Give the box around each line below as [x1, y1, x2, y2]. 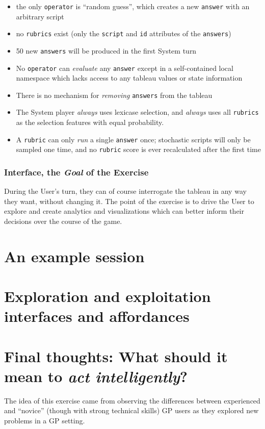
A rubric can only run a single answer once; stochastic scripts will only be [16, 134, 251, 144]
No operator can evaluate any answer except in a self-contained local [16, 62, 233, 73]
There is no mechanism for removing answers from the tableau [16, 89, 213, 100]
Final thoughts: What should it [4, 345, 228, 366]
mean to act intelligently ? [4, 365, 188, 387]
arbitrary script [16, 11, 64, 21]
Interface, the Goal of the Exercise [4, 165, 149, 178]
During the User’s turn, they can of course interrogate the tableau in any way [4, 186, 247, 196]
